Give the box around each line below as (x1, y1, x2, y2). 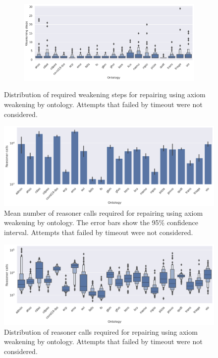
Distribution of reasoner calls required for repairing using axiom (4, 326, 198, 337)
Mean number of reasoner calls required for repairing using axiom (4, 207, 203, 218)
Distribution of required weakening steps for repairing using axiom (4, 89, 206, 100)
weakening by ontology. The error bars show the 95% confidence (4, 217, 198, 228)
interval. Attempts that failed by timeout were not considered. (4, 227, 193, 238)
